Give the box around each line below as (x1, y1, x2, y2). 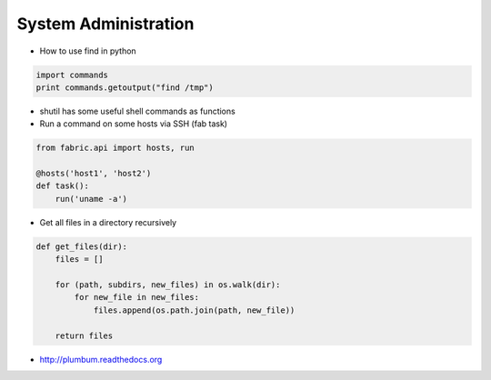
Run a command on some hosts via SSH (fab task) (39, 118, 227, 129)
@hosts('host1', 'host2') (35, 168, 152, 179)
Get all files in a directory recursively (39, 216, 177, 227)
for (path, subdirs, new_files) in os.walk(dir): (55, 279, 281, 290)
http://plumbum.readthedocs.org (39, 354, 163, 365)
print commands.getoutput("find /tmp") (35, 82, 214, 93)
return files (55, 330, 114, 341)
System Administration (16, 14, 195, 34)
